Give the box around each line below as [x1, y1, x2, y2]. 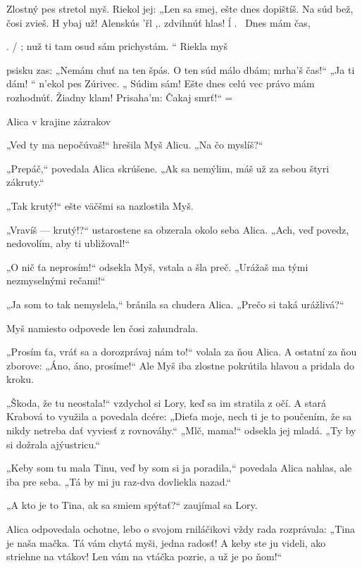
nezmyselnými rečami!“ [6, 273, 106, 288]
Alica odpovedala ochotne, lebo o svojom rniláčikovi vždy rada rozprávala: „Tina [6, 522, 355, 536]
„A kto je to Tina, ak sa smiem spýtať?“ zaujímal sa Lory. [6, 498, 258, 512]
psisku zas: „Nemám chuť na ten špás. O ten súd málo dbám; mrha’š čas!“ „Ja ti [6, 62, 355, 77]
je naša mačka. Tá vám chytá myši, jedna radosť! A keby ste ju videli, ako [6, 535, 326, 550]
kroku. [6, 372, 34, 386]
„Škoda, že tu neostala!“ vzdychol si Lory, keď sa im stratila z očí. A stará [6, 395, 327, 410]
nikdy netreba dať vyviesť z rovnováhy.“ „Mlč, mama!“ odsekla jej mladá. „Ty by [6, 423, 356, 438]
